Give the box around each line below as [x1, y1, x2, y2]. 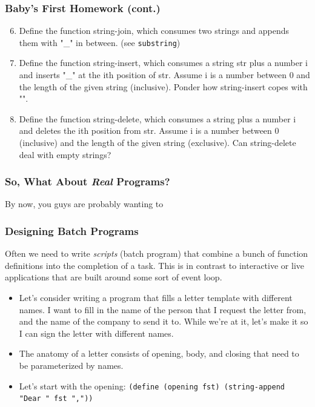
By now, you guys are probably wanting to [5, 197, 164, 210]
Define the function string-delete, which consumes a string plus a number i [19, 112, 296, 125]
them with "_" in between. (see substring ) [19, 36, 181, 48]
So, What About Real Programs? [5, 174, 170, 189]
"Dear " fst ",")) [19, 394, 93, 403]
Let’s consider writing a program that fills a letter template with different [19, 291, 293, 304]
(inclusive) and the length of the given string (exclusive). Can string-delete [19, 136, 296, 149]
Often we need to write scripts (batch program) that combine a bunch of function [5, 247, 308, 260]
